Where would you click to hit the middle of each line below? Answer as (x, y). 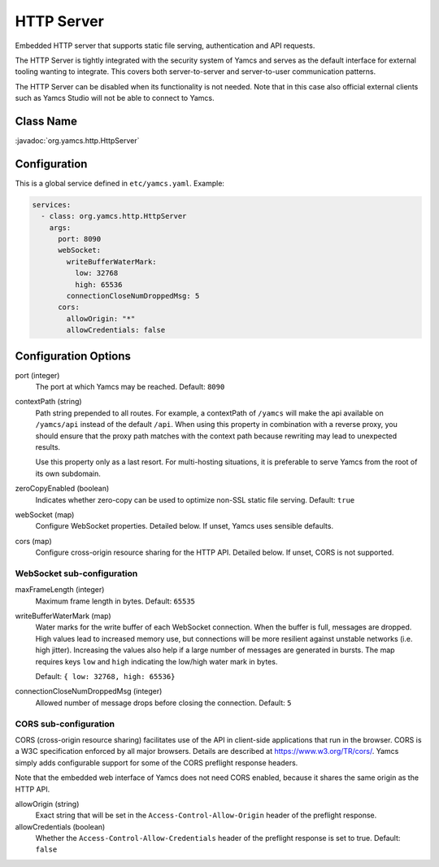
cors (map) (33, 541)
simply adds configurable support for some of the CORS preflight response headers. (156, 762)
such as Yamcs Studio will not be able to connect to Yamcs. (115, 98)
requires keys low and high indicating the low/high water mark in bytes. (156, 661)
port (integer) (37, 375)
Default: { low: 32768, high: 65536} (105, 677)
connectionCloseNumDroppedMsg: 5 (133, 296)
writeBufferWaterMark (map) (63, 616)
